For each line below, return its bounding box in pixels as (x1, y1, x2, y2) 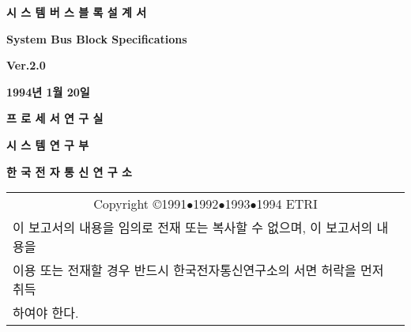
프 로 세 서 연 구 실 (6, 110, 104, 126)
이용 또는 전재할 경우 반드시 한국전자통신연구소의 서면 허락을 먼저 (13, 261, 384, 280)
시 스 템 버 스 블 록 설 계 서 (6, 4, 147, 20)
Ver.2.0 (6, 57, 46, 74)
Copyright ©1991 (93, 194, 187, 213)
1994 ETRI (256, 194, 318, 213)
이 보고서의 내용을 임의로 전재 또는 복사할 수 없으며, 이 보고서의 (13, 218, 373, 237)
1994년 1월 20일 (6, 83, 90, 100)
